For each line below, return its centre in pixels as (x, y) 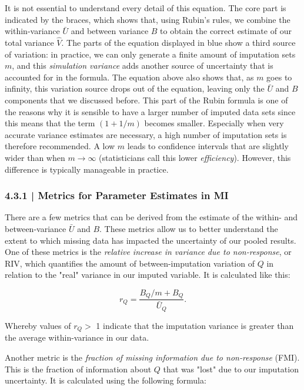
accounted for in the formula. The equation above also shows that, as (129, 77)
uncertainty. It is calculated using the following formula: (106, 380)
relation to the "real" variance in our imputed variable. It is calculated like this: (148, 275)
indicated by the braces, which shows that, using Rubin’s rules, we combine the (148, 19)
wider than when (35, 157)
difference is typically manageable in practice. (87, 169)
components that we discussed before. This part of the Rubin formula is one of (146, 100)
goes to (279, 77)
